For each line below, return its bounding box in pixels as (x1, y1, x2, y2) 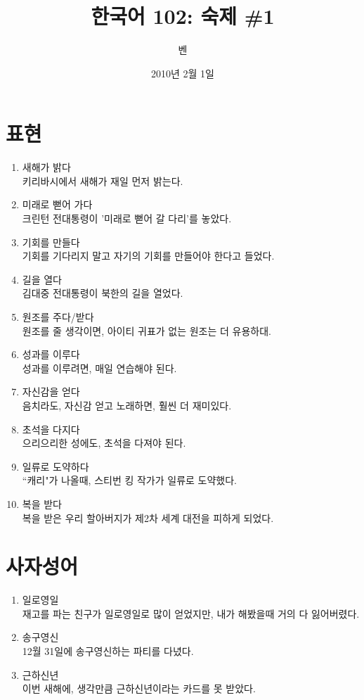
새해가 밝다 (22, 160, 71, 174)
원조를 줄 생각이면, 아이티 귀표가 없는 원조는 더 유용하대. (22, 323, 271, 338)
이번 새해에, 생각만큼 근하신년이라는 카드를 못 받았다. (22, 681, 256, 696)
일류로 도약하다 (22, 459, 89, 473)
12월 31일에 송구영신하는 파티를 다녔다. (22, 644, 194, 658)
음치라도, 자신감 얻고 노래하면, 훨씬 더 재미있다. (22, 397, 232, 412)
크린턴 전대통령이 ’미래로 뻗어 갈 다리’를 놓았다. (22, 211, 232, 226)
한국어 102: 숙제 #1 (91, 1, 275, 30)
